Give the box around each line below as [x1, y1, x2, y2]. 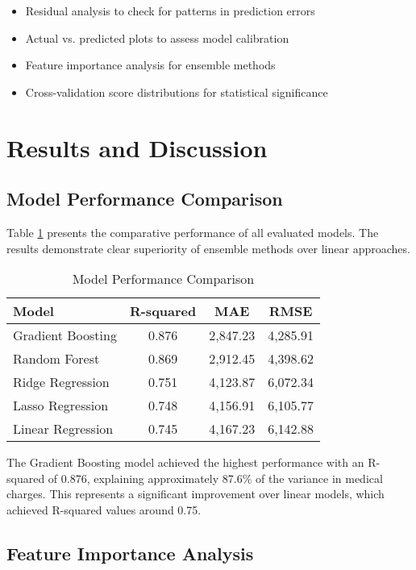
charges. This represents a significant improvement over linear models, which [6, 485, 385, 502]
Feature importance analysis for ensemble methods [25, 56, 276, 73]
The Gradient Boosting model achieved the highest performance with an [6, 454, 364, 471]
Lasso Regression [13, 396, 109, 415]
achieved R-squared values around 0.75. [6, 501, 202, 518]
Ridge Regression [13, 372, 110, 392]
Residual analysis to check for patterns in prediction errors [25, 2, 315, 19]
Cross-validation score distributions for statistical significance [25, 83, 328, 100]
